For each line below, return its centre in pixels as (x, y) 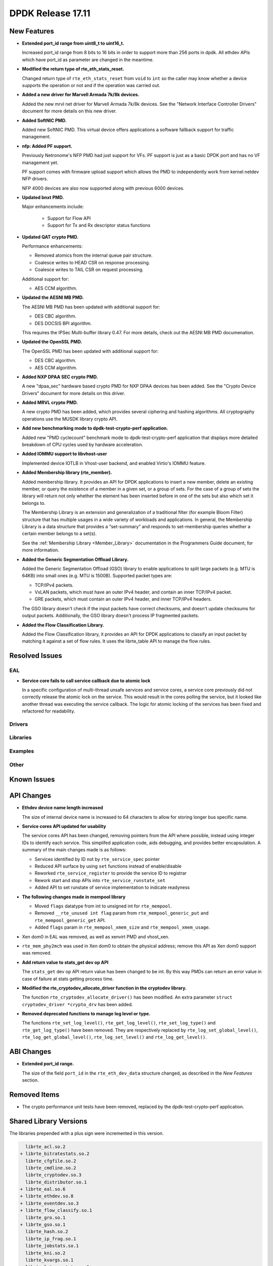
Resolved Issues (36, 656)
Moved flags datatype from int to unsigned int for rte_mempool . (103, 906)
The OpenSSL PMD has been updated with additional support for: (90, 351)
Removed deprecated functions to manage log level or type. (86, 1014)
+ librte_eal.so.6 (43, 1189)
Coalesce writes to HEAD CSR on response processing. (92, 262)
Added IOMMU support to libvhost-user (64, 454)
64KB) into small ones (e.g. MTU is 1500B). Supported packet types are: (97, 576)
